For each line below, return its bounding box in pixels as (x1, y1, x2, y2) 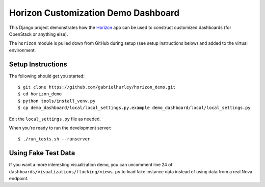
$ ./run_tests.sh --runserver (18, 136, 91, 142)
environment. (9, 47, 36, 53)
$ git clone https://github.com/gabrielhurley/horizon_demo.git (18, 84, 176, 90)
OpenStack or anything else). (9, 31, 68, 37)
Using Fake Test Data (9, 149, 76, 157)
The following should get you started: (9, 73, 85, 79)
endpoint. (9, 176, 29, 182)
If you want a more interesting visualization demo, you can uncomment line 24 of (9, 162, 173, 168)
